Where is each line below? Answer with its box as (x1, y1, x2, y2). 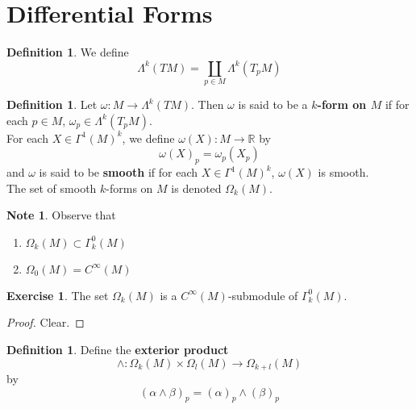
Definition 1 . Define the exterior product (6, 341, 229, 357)
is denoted (171, 179, 222, 196)
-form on (317, 96, 367, 113)
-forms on (106, 179, 153, 196)
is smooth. (318, 164, 369, 181)
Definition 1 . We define (6, 44, 129, 61)
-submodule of (227, 286, 298, 303)
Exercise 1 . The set (6, 286, 109, 303)
